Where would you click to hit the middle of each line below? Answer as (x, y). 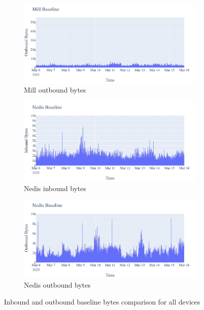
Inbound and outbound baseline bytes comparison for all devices (102, 301)
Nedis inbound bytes (55, 188)
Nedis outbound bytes (57, 285)
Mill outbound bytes (55, 90)
